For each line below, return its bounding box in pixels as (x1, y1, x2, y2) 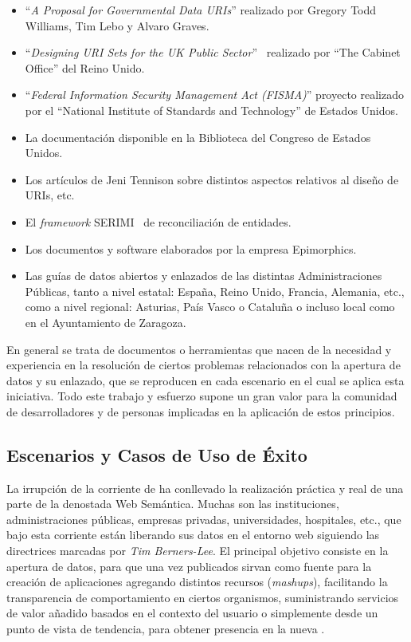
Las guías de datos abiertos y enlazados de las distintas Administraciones (25, 267, 382, 284)
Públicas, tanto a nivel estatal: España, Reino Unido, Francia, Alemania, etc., (25, 282, 405, 299)
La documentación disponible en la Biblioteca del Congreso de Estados (25, 128, 371, 145)
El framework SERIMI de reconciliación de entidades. (25, 213, 292, 230)
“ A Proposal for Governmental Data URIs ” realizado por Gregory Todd (25, 2, 377, 18)
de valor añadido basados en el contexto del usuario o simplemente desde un (6, 605, 378, 621)
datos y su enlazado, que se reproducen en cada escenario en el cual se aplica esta (6, 372, 405, 388)
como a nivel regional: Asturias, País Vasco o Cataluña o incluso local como (25, 298, 395, 315)
